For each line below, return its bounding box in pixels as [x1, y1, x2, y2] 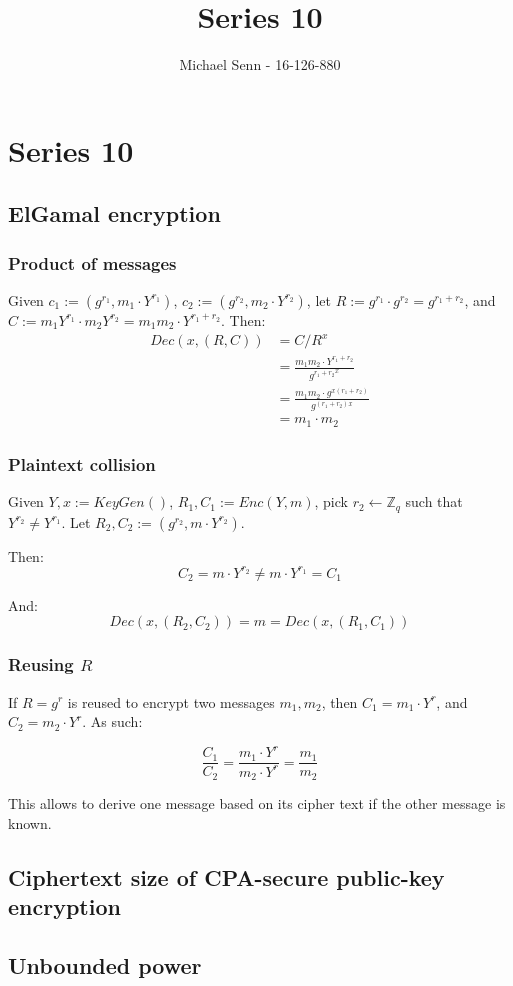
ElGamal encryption [8, 198, 221, 229]
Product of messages [8, 250, 177, 275]
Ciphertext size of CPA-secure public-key [8, 861, 445, 892]
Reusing [8, 652, 74, 677]
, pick [314, 491, 348, 512]
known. [8, 812, 52, 833]
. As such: [82, 711, 143, 732]
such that [405, 491, 463, 512]
